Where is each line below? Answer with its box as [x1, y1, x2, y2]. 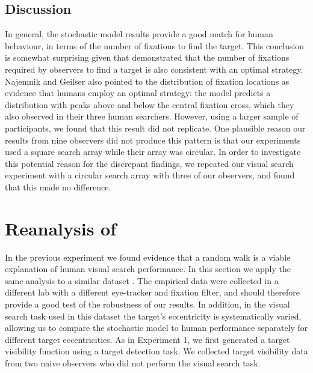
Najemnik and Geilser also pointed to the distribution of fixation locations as [5, 74, 290, 87]
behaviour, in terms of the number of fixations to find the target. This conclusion [5, 39, 305, 52]
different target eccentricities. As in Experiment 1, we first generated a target [5, 333, 290, 345]
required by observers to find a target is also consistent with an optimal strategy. [5, 62, 303, 75]
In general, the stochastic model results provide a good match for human [5, 28, 273, 40]
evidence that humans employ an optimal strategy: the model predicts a [5, 86, 271, 99]
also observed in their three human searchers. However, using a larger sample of [5, 110, 299, 123]
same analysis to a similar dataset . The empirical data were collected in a [5, 274, 279, 287]
